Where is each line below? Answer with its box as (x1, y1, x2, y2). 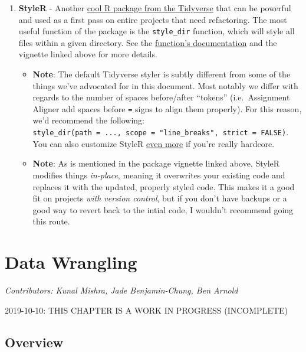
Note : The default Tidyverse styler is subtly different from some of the (32, 68, 291, 80)
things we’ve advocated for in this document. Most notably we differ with (32, 79, 298, 92)
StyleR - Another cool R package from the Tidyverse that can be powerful (18, 2, 291, 14)
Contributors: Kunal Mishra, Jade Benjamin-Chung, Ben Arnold (5, 284, 238, 296)
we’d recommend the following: (32, 114, 145, 126)
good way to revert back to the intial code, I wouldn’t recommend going (32, 203, 294, 216)
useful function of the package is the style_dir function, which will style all (18, 25, 295, 37)
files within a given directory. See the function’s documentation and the (18, 36, 277, 48)
